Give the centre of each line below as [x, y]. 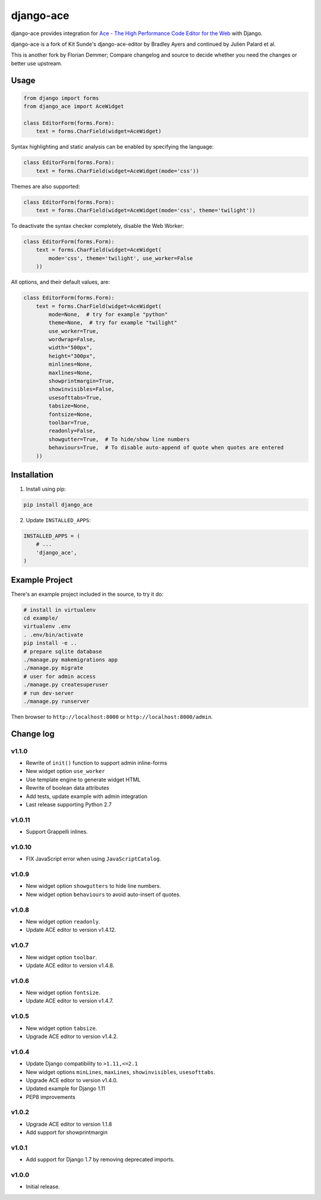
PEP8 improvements [51, 1097]
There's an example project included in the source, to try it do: [87, 594]
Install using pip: [46, 489]
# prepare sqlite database [63, 651]
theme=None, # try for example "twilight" [113, 323]
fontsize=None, [71, 414]
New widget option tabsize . [62, 1028]
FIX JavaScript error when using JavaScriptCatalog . [94, 859]
